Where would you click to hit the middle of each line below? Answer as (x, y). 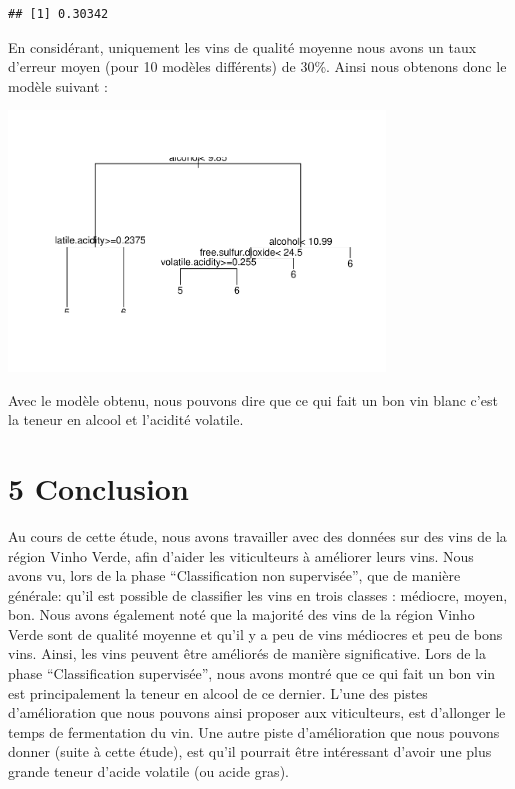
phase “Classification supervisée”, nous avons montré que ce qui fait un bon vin (252, 673)
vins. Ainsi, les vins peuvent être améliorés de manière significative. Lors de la (247, 653)
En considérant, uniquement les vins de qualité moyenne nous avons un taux (242, 46)
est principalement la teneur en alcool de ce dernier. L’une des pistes (218, 692)
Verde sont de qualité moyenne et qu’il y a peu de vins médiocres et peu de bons (255, 633)
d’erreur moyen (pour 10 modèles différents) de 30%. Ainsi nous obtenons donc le (257, 66)
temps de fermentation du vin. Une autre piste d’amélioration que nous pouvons (254, 731)
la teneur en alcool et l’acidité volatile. (126, 419)
